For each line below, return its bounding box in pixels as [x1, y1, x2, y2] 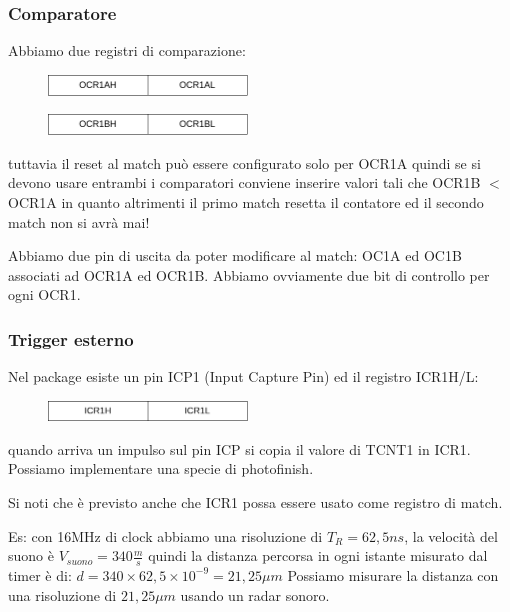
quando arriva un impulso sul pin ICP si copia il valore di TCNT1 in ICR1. [8, 438, 471, 459]
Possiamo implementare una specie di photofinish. [8, 458, 314, 479]
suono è [8, 545, 54, 566]
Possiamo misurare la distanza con [287, 564, 499, 585]
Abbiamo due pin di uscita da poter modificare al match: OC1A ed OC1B [8, 245, 462, 266]
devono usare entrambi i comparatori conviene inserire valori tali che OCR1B [8, 172, 481, 193]
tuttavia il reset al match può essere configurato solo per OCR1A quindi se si [8, 152, 481, 173]
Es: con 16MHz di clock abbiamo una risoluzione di [8, 525, 323, 546]
